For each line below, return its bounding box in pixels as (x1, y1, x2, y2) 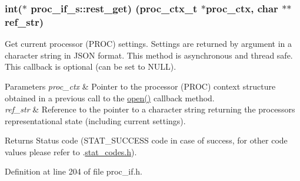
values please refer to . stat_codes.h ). (5, 145, 137, 158)
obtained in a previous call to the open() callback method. (5, 91, 215, 104)
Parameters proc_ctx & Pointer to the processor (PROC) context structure (5, 80, 276, 92)
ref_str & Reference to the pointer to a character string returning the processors (5, 103, 295, 115)
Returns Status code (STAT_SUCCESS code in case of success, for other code (5, 134, 288, 146)
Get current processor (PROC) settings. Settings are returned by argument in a (5, 37, 292, 50)
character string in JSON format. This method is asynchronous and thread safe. (5, 49, 293, 61)
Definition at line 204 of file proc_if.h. (5, 165, 142, 177)
